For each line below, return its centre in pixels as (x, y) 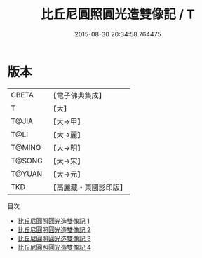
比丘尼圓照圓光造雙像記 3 (54, 238)
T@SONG (27, 161)
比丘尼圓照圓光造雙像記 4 (54, 247)
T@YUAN (27, 174)
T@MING (26, 147)
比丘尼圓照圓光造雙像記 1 (53, 221)
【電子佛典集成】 (78, 95)
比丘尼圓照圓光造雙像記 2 (54, 229)
